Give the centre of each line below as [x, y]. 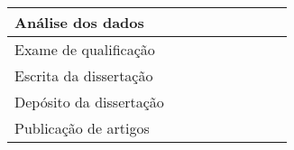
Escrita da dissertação [84, 75]
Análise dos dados [79, 22]
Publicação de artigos [82, 128]
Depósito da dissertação [89, 102]
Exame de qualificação [85, 49]
